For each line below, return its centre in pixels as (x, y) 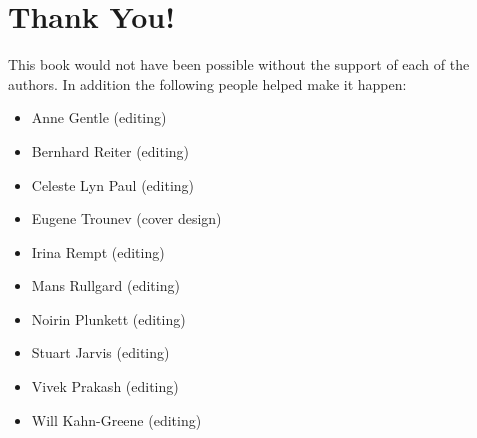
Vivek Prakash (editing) (105, 386)
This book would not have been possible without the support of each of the (239, 64)
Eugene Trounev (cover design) (126, 218)
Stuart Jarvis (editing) (100, 352)
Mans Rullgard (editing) (105, 285)
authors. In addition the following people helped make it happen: (207, 83)
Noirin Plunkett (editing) (108, 318)
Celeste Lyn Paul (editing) (113, 184)
